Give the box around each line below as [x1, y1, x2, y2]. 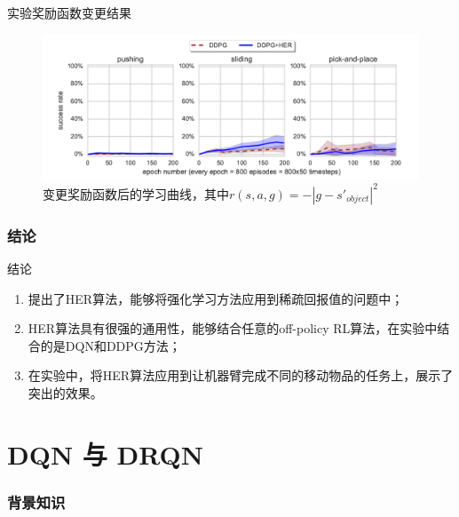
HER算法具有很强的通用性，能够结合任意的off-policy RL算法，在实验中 [28, 319, 438, 338]
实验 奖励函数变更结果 [7, 4, 131, 21]
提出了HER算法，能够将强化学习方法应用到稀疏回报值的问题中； [28, 289, 404, 307]
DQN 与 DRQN [7, 435, 203, 472]
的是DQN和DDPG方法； [40, 336, 181, 354]
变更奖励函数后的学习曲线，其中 [43, 184, 229, 203]
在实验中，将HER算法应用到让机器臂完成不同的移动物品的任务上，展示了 [28, 366, 454, 385]
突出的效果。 [28, 384, 103, 402]
